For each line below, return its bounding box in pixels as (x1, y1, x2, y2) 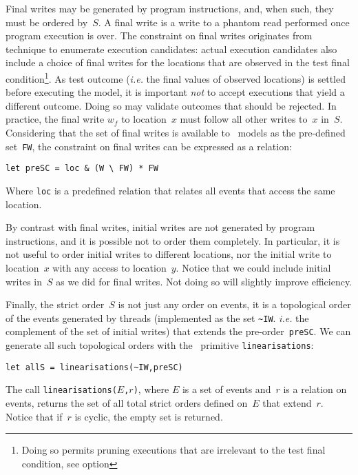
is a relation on (283, 382, 347, 396)
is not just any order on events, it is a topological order (118, 297, 351, 312)
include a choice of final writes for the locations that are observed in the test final (6, 55, 350, 70)
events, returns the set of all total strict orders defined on (6, 396, 248, 410)
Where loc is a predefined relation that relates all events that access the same (6, 183, 335, 197)
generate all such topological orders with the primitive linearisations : (6, 338, 314, 352)
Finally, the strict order (6, 297, 105, 312)
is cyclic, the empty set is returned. (74, 409, 223, 423)
